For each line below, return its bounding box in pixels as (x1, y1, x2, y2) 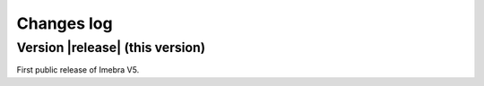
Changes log (16, 13, 113, 33)
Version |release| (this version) (16, 39, 206, 56)
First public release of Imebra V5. (16, 64, 140, 75)
